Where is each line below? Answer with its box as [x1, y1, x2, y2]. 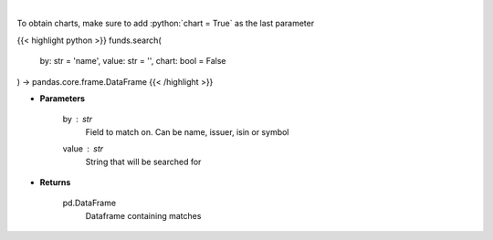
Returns [39, 176, 71, 187]
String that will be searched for [85, 156, 202, 167]
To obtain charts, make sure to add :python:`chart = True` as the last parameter [16, 18, 315, 29]
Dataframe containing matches [85, 210, 202, 221]
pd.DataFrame [62, 197, 117, 209]
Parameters [39, 92, 86, 104]
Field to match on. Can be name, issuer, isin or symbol [85, 126, 289, 137]
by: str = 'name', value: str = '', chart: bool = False [39, 56, 226, 67]
